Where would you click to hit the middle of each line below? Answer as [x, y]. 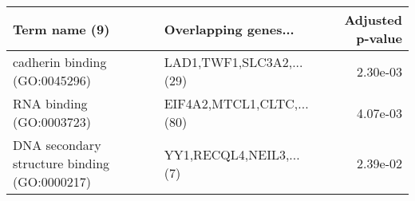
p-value [379, 38]
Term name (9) [61, 29]
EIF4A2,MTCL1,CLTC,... [236, 103]
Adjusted [373, 20]
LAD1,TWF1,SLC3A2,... [233, 62]
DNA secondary [57, 145]
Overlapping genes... [229, 29]
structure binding [61, 163]
